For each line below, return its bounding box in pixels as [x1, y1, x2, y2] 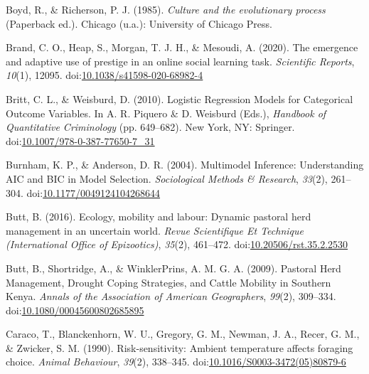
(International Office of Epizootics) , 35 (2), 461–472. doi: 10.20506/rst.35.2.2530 [6, 237, 348, 252]
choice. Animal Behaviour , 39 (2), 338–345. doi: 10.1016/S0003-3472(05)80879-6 [6, 354, 346, 369]
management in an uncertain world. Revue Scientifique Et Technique [6, 223, 304, 237]
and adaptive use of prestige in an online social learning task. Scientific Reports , [6, 53, 355, 68]
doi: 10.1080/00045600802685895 [6, 302, 144, 317]
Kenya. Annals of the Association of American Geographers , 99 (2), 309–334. [6, 289, 336, 304]
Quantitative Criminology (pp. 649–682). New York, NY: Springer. [6, 119, 295, 134]
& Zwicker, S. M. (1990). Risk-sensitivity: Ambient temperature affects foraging [6, 340, 353, 355]
